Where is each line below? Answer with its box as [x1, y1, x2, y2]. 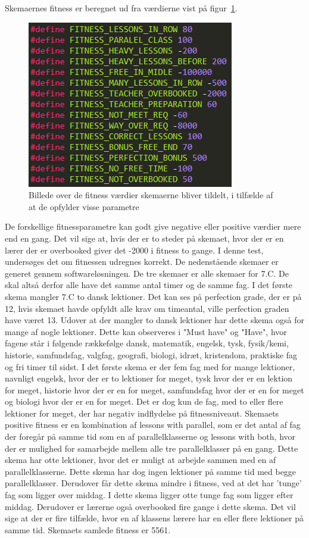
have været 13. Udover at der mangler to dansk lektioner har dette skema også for [5, 314, 304, 326]
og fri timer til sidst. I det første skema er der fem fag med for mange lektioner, [5, 360, 295, 373]
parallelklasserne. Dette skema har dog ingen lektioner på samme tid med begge [5, 465, 296, 477]
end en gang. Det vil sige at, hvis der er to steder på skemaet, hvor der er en [5, 232, 284, 244]
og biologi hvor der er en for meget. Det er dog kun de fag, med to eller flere [5, 395, 283, 408]
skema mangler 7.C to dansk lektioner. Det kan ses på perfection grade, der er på [5, 290, 302, 302]
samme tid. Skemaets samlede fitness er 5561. [5, 523, 171, 536]
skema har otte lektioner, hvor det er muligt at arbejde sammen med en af [5, 453, 276, 466]
